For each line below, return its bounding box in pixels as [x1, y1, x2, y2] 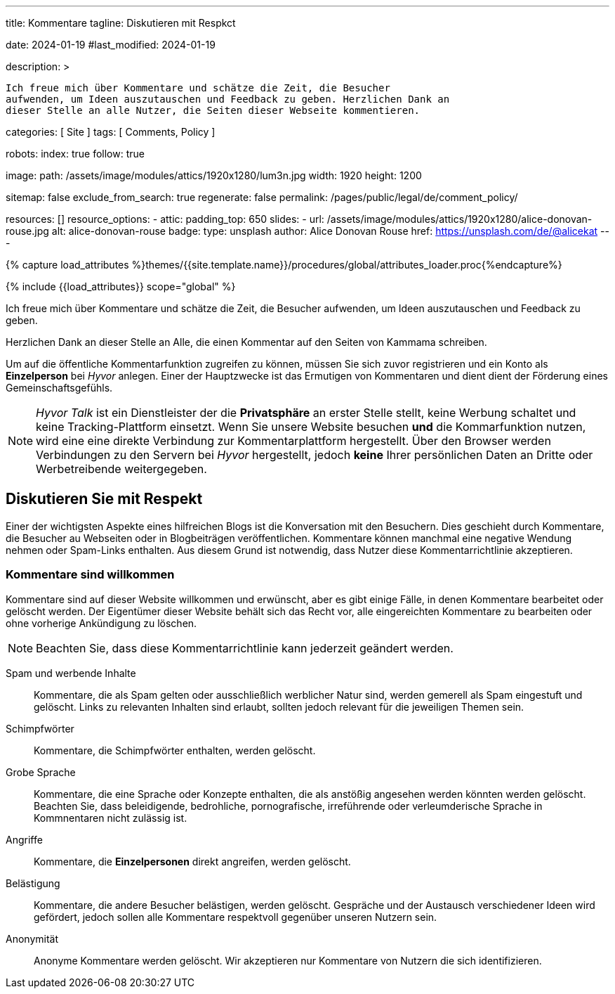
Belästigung [6, 877, 60, 889]
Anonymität [6, 932, 59, 945]
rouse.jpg [6, 225, 49, 237]
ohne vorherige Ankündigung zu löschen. [6, 617, 197, 629]
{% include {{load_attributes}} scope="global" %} [6, 280, 236, 292]
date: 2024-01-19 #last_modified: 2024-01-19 [6, 39, 216, 51]
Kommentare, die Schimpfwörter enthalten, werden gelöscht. [34, 744, 316, 756]
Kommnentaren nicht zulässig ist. [34, 811, 187, 824]
